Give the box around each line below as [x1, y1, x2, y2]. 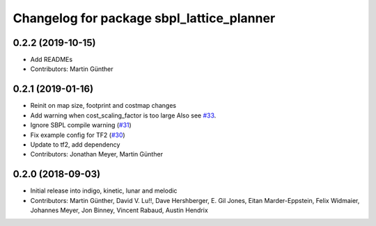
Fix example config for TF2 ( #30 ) [30, 131, 125, 139]
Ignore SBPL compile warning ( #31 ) [30, 121, 132, 129]
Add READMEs [30, 56, 73, 64]
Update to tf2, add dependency [30, 140, 120, 149]
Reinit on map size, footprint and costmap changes [30, 102, 177, 110]
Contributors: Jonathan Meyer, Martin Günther [30, 150, 164, 159]
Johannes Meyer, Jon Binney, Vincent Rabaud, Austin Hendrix [30, 206, 208, 214]
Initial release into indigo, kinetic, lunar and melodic [30, 186, 178, 195]
